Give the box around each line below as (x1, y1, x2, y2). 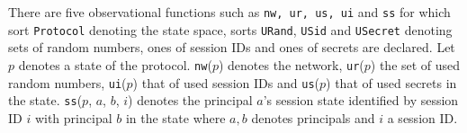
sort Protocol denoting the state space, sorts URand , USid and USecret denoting (8, 20, 453, 39)
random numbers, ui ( (8, 73, 127, 92)
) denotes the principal (128, 91, 253, 110)
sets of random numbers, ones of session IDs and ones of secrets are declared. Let (8, 38, 455, 57)
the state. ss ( (8, 91, 83, 110)
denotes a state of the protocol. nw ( (18, 55, 212, 74)
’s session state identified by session (263, 91, 459, 110)
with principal (34, 108, 112, 127)
